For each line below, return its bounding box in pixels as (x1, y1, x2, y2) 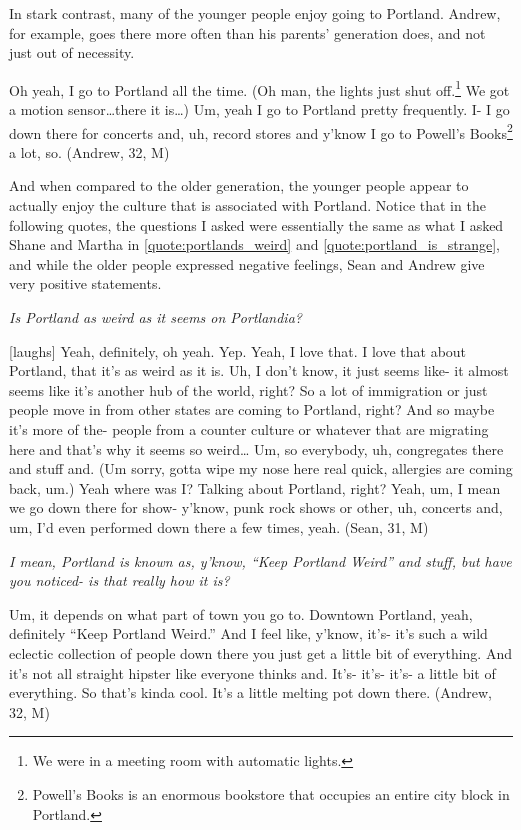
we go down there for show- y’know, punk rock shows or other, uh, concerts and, (9, 497, 503, 518)
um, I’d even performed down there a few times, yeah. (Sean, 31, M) (9, 516, 429, 537)
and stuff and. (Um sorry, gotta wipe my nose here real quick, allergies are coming (9, 458, 513, 479)
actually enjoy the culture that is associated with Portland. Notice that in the (9, 195, 486, 216)
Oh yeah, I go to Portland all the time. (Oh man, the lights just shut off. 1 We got (9, 76, 510, 100)
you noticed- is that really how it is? (9, 570, 230, 591)
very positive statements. (9, 273, 162, 294)
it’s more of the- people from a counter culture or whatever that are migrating (9, 419, 489, 439)
